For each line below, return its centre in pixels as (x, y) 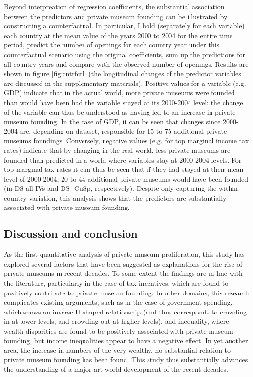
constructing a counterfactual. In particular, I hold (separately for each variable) (124, 26)
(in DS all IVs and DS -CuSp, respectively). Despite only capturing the (110, 188)
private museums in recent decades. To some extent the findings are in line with (123, 273)
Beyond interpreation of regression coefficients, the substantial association (114, 6)
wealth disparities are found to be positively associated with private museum (119, 331)
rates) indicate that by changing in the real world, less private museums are (117, 150)
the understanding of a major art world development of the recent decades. (116, 369)
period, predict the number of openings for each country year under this (112, 45)
